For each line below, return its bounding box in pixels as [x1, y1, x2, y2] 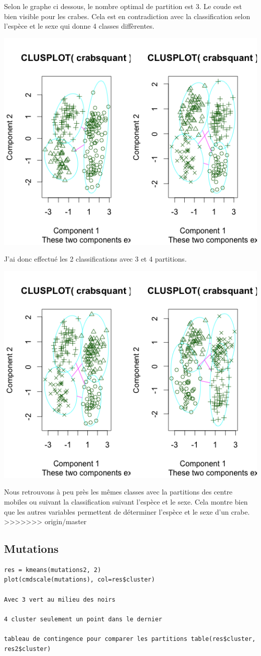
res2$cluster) [4, 645, 51, 652]
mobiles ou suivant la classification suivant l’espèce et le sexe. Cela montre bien [4, 496, 248, 507]
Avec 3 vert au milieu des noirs [4, 596, 115, 603]
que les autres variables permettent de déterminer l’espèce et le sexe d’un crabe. [4, 506, 250, 517]
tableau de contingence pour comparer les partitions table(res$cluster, [4, 635, 256, 643]
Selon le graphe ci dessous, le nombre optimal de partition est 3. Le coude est [4, 1, 242, 11]
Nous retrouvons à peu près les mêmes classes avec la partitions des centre [4, 486, 233, 497]
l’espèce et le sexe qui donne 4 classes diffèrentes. [4, 21, 155, 31]
